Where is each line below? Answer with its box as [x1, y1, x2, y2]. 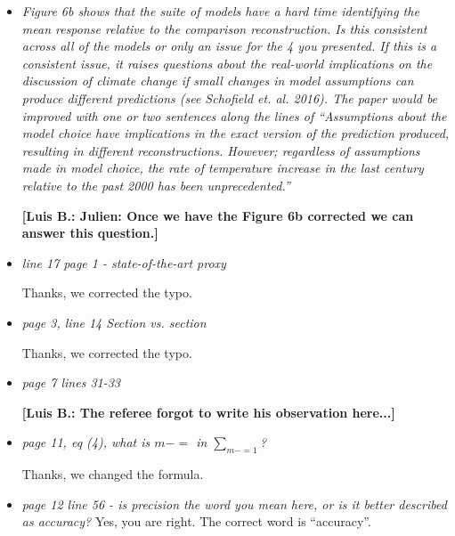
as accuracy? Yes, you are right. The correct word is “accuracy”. [21, 512, 371, 531]
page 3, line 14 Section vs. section [21, 313, 207, 331]
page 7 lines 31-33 [21, 373, 121, 392]
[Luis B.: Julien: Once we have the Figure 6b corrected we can [21, 206, 414, 224]
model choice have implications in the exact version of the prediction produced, [21, 124, 450, 142]
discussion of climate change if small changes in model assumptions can [21, 71, 414, 90]
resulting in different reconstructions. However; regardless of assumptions [21, 141, 420, 159]
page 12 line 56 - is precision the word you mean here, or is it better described [21, 494, 447, 513]
